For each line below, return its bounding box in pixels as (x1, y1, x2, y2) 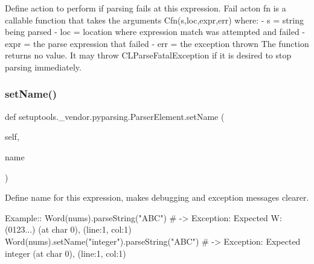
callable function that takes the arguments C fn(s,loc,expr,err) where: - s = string (5, 13, 304, 26)
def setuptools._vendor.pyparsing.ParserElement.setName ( (5, 110, 225, 122)
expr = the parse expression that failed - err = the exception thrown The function (5, 37, 309, 49)
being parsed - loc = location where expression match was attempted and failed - (5, 25, 305, 38)
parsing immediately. (5, 60, 82, 73)
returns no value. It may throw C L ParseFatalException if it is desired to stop (5, 49, 292, 61)
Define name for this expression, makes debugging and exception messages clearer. (5, 191, 309, 204)
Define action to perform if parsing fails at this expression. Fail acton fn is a (5, 2, 286, 14)
